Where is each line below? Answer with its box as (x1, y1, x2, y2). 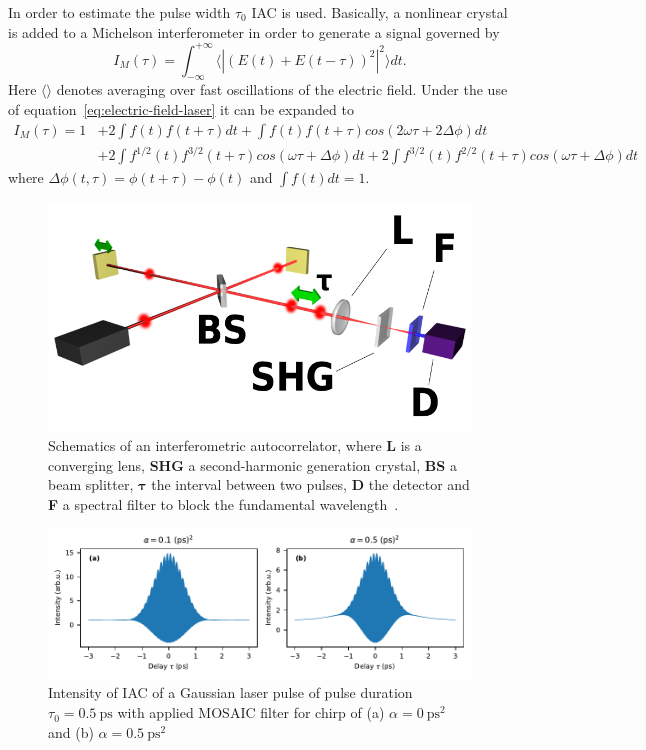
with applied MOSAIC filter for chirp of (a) (117, 702, 385, 723)
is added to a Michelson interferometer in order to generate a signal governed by (8, 21, 500, 42)
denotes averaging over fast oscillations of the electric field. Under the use (56, 79, 508, 100)
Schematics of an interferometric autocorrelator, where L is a (48, 435, 422, 456)
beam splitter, (48, 474, 134, 495)
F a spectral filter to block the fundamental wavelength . (48, 493, 399, 514)
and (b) (48, 721, 94, 742)
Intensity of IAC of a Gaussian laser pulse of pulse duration (48, 682, 413, 703)
